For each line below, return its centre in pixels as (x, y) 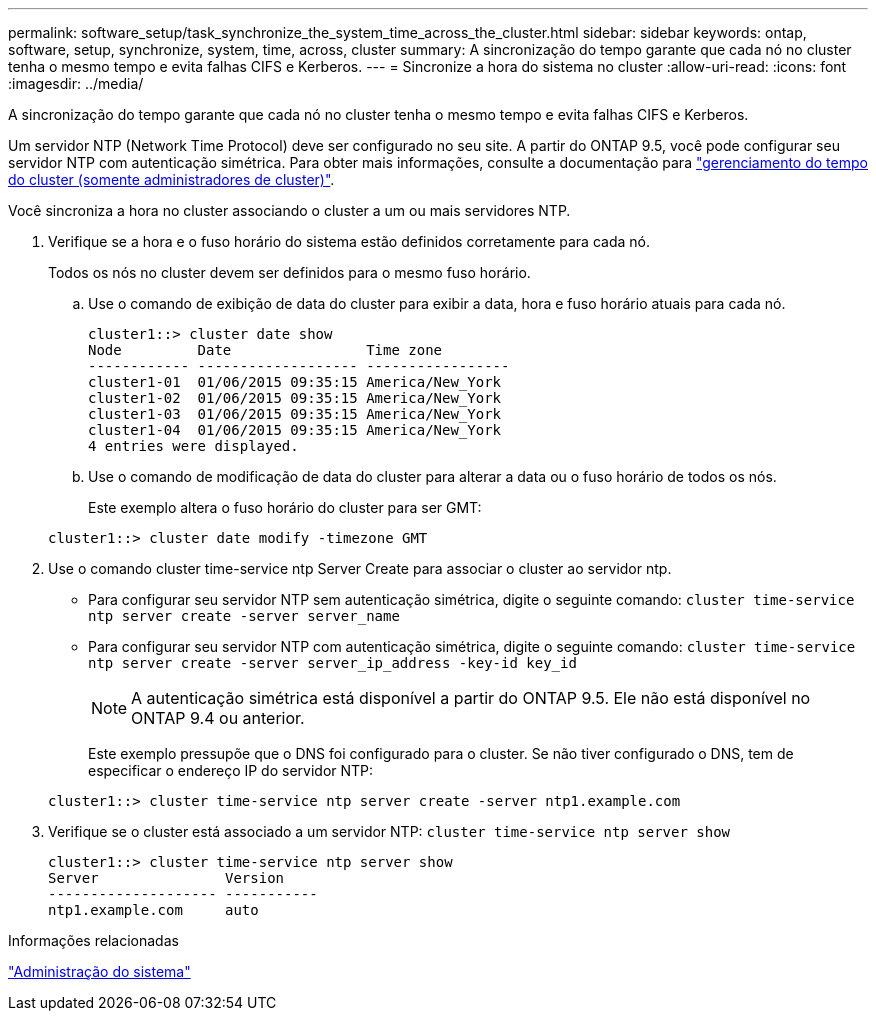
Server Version (166, 878)
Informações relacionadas (93, 940)
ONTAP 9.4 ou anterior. (218, 718)
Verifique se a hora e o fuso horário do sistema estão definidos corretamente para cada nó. (349, 241)
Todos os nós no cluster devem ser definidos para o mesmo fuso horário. (289, 272)
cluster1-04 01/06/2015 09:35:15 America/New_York (295, 430)
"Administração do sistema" (99, 971)
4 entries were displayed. (193, 446)
